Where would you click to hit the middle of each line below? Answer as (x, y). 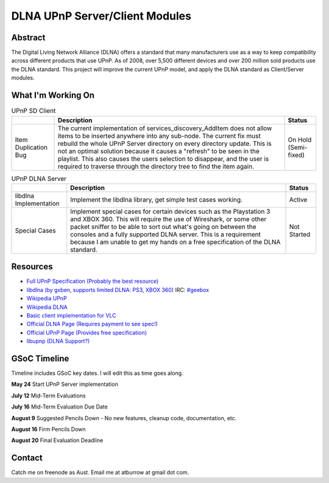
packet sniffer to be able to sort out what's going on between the (163, 227)
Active (298, 200)
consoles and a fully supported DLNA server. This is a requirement (166, 234)
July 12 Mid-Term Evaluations (48, 395)
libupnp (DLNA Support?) (58, 341)
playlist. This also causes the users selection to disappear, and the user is (163, 159)
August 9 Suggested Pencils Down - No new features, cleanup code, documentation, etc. (124, 418)
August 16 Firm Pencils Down (48, 429)
